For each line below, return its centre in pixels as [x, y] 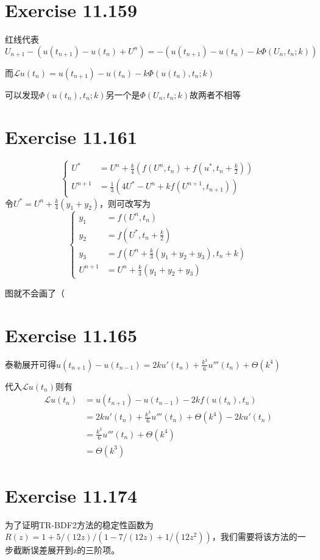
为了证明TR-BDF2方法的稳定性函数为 [79, 524]
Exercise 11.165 [71, 335]
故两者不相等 [215, 94]
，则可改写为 [125, 203]
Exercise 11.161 [71, 136]
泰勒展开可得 [30, 364]
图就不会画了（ [35, 293]
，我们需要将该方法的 [254, 537]
